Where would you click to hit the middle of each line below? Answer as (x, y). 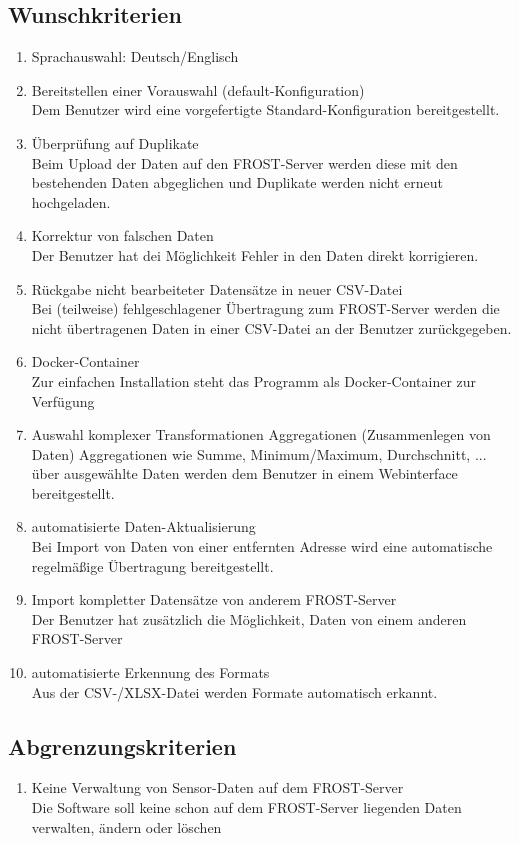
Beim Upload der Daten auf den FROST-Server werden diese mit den (244, 162)
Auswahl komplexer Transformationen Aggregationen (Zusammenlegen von (261, 434)
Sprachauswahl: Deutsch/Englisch (135, 56)
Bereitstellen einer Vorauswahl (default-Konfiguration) (198, 89)
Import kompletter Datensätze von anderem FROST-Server (214, 599)
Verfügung (63, 400)
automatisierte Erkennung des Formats (150, 672)
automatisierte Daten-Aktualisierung (143, 526)
